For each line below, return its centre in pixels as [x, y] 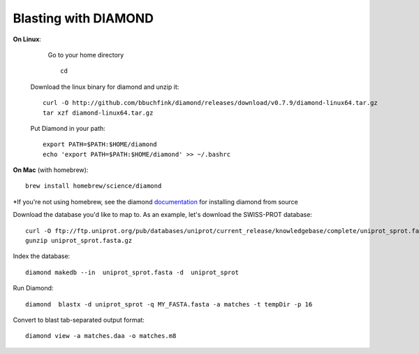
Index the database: [42, 256]
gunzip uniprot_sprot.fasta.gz [79, 241]
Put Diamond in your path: [68, 128]
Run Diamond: [33, 288]
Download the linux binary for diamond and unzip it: [105, 87]
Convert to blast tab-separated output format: [79, 320]
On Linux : [27, 39]
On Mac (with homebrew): [51, 170]
